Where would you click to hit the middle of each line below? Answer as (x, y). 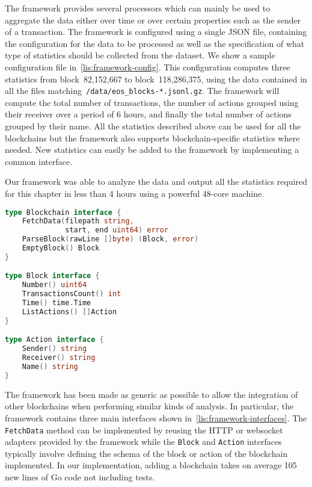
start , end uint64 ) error (117, 230)
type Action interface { (54, 340)
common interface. (39, 161)
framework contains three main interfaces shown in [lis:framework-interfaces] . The (156, 417)
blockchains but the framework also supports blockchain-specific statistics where (152, 138)
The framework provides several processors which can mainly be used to (138, 8)
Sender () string (54, 349)
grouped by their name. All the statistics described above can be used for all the (153, 126)
